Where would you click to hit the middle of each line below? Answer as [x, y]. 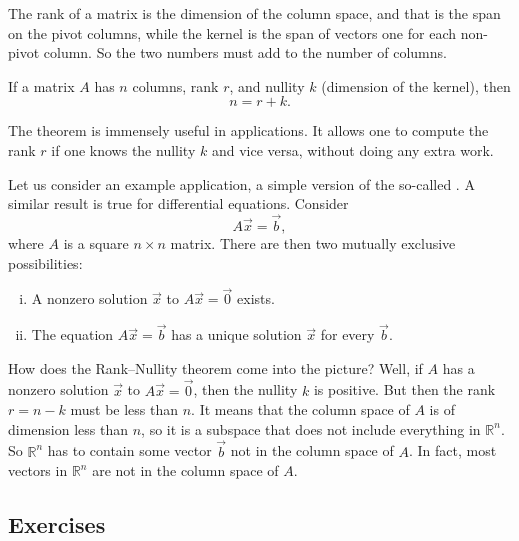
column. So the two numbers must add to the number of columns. [245, 52]
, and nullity [267, 85]
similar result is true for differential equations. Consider [178, 203]
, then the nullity [245, 389]
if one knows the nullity [123, 149]
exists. [256, 298]
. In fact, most [452, 450]
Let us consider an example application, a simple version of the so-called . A [241, 183]
